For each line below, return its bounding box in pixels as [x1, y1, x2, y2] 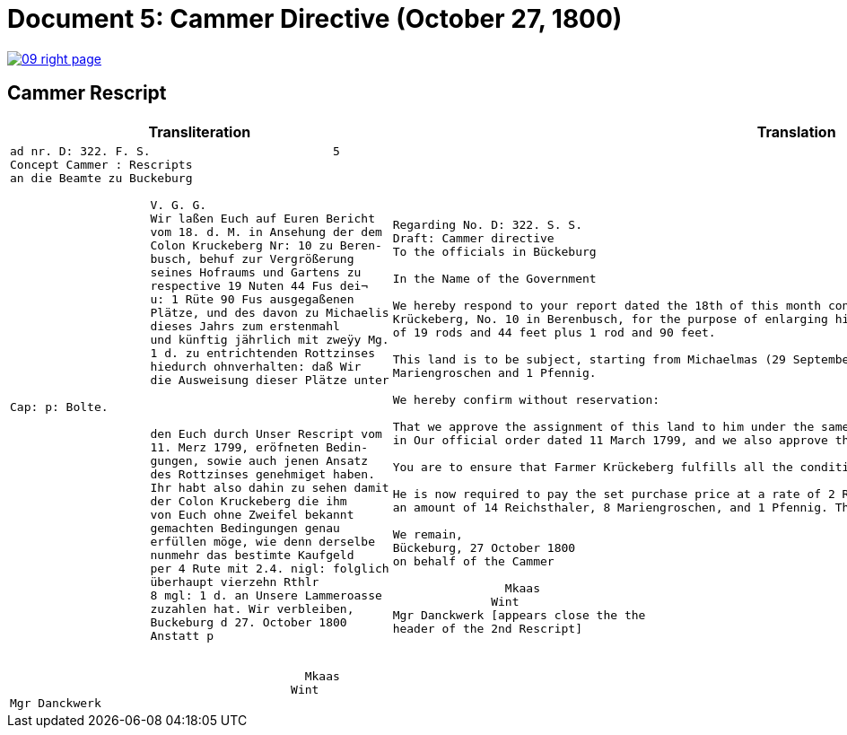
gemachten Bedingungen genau [150, 521, 340, 535]
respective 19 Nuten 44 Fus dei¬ [150, 278, 369, 293]
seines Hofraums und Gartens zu [150, 265, 362, 279]
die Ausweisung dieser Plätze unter [150, 372, 389, 387]
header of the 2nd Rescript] [392, 622, 582, 636]
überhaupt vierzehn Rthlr [150, 574, 319, 589]
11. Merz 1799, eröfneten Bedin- [150, 440, 369, 454]
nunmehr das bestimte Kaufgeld [150, 547, 354, 562]
